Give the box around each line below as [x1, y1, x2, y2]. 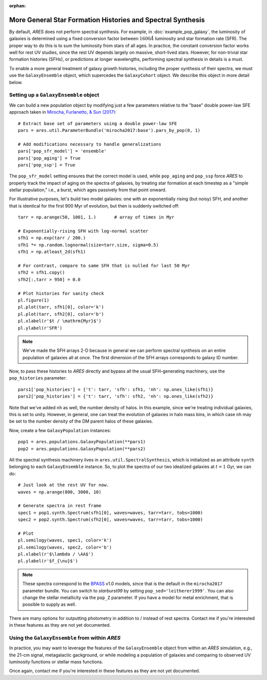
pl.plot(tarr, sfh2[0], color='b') [18, 311, 104, 317]
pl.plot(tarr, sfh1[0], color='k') [18, 304, 104, 310]
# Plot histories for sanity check [18, 291, 104, 296]
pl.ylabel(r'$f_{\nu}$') [18, 558, 78, 564]
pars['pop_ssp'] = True [18, 162, 76, 168]
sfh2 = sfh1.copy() [18, 270, 65, 275]
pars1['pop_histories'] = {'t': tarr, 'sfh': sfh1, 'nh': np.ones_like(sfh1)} [18, 386, 214, 392]
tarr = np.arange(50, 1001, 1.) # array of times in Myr [18, 214, 175, 220]
